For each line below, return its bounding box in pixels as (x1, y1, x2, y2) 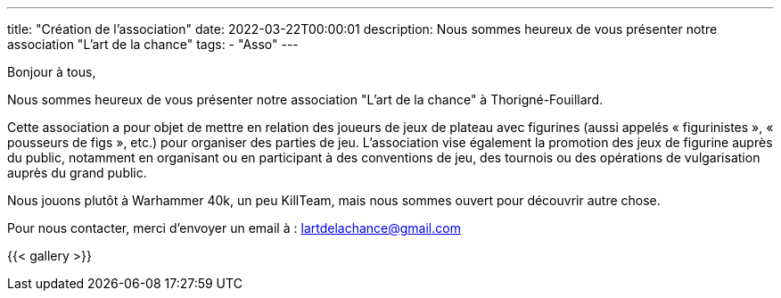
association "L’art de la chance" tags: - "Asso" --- (7, 37, 299, 52)
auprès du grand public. (7, 165, 147, 180)
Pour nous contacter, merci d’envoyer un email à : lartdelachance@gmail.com (7, 220, 461, 236)
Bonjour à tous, (7, 64, 96, 79)
